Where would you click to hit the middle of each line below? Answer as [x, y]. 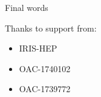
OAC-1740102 [45, 68]
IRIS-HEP [38, 48]
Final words [27, 7]
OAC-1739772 [45, 89]
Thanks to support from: [51, 28]
